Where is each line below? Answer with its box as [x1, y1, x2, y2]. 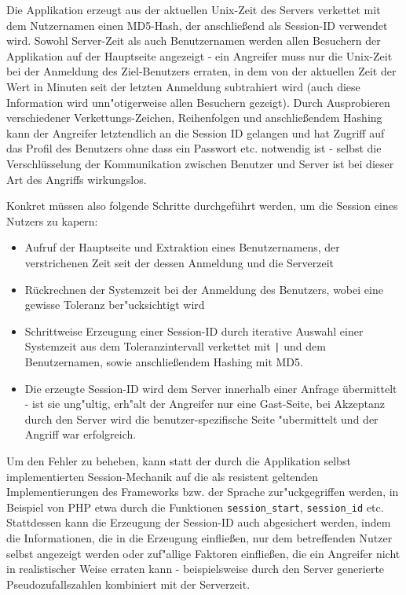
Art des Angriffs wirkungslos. [6, 171, 147, 187]
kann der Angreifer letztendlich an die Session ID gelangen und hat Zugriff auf [6, 124, 385, 141]
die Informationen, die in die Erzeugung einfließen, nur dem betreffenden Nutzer [6, 529, 393, 545]
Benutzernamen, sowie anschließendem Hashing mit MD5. [24, 353, 303, 369]
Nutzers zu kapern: [6, 212, 98, 229]
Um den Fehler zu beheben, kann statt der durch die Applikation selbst [6, 452, 351, 468]
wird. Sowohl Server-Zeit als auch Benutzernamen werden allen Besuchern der [6, 32, 381, 49]
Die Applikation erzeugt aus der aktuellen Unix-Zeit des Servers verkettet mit [6, 2, 381, 17]
